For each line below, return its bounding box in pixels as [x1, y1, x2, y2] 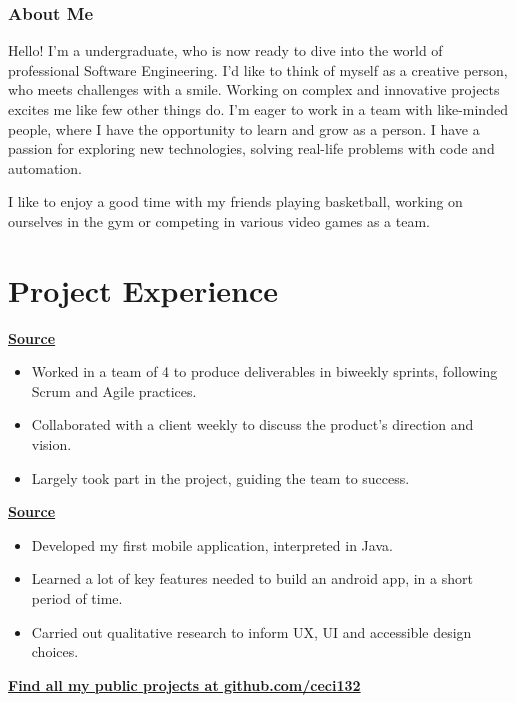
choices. [31, 641, 79, 662]
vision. [31, 434, 72, 455]
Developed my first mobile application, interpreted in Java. [31, 534, 393, 555]
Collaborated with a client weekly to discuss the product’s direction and [31, 414, 474, 435]
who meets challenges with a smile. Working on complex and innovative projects [8, 79, 500, 100]
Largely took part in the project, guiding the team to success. [31, 467, 410, 488]
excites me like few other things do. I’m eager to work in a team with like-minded [8, 99, 508, 119]
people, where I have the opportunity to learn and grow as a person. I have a [8, 118, 480, 139]
